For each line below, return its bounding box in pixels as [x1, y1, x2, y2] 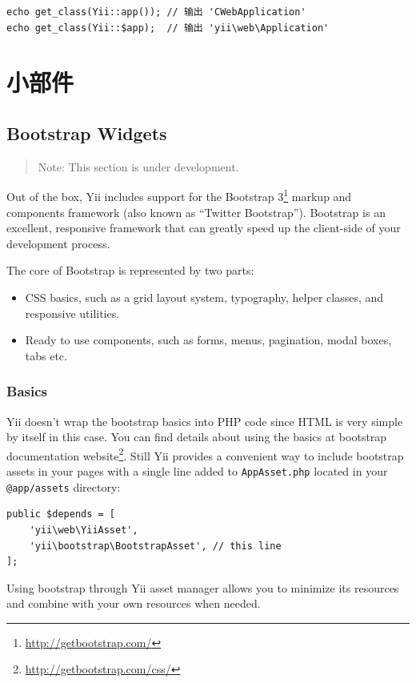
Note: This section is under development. [38, 158, 239, 175]
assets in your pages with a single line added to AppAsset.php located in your [6, 463, 388, 480]
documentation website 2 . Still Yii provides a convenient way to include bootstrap [6, 444, 404, 464]
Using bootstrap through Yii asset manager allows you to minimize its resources [6, 579, 399, 596]
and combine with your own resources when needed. [6, 595, 261, 612]
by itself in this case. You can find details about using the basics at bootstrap [6, 428, 387, 445]
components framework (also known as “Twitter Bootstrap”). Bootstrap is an [6, 203, 386, 220]
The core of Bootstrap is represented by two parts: [6, 262, 254, 279]
